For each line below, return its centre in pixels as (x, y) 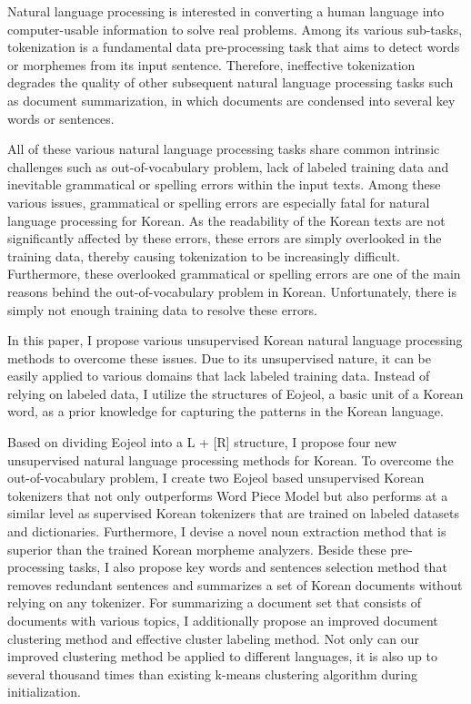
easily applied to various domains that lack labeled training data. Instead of (219, 376)
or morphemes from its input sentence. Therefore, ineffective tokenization (211, 64)
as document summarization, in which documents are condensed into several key (231, 100)
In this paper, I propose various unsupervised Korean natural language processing (235, 340)
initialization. (44, 692)
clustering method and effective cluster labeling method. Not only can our (213, 638)
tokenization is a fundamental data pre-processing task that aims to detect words (234, 47)
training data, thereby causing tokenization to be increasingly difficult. (204, 255)
